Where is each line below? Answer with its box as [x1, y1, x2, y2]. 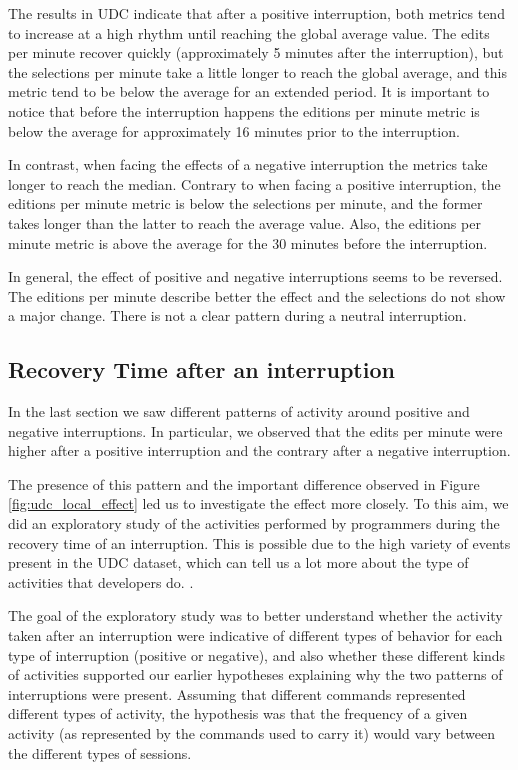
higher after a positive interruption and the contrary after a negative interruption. [8, 440, 511, 461]
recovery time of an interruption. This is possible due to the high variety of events [8, 532, 511, 553]
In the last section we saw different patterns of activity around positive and [8, 401, 470, 422]
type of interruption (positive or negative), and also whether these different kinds [8, 644, 506, 665]
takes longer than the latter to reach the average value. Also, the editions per [8, 212, 481, 233]
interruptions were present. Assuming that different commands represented [8, 683, 466, 704]
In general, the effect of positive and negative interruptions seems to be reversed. [8, 266, 503, 287]
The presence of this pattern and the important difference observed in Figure [8, 473, 480, 494]
